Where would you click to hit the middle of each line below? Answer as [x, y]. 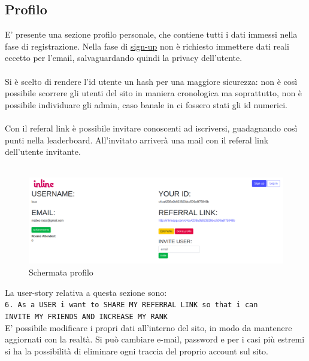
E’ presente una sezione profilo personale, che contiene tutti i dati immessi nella [151, 34]
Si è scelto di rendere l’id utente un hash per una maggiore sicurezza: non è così [151, 81]
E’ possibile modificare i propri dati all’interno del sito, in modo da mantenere [149, 327]
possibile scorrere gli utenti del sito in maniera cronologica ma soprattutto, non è [154, 93]
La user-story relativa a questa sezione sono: [86, 292]
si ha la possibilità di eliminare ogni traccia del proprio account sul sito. [137, 351]
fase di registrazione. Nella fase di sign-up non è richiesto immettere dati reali [147, 46]
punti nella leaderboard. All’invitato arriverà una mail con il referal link [137, 140]
